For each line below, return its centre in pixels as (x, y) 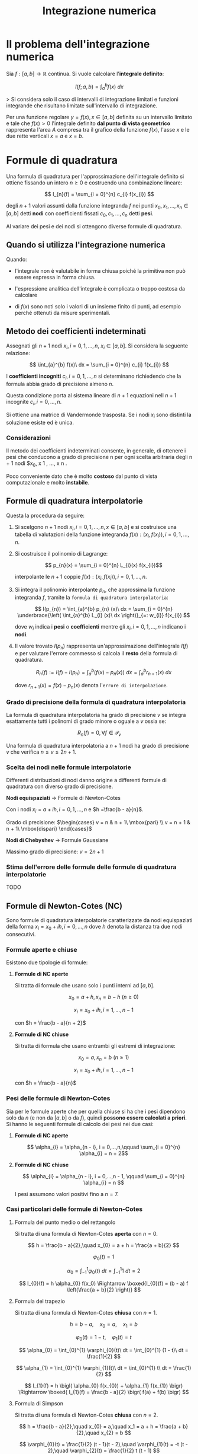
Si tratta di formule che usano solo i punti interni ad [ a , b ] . (85, 986)
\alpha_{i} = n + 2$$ (104, 1153)
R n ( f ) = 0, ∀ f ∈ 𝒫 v (99, 733)
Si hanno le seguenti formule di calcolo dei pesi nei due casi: (80, 1124)
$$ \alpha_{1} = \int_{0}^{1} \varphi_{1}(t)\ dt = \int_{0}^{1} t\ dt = (94, 1367)
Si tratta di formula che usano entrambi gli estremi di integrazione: (95, 1045)
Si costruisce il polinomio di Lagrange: (61, 554)
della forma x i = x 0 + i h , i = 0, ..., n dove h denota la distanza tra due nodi (94, 927)
